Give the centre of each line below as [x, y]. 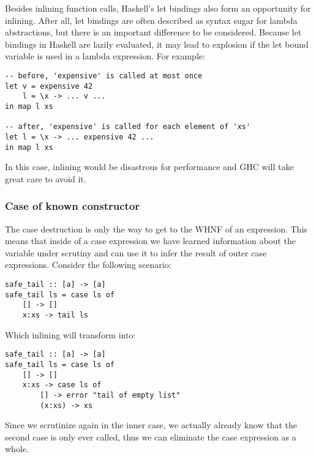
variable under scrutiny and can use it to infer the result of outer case [136, 252]
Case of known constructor [73, 206]
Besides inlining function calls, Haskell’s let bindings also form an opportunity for [158, 8]
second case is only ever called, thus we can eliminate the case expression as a [151, 437]
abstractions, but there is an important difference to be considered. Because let [153, 32]
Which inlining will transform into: [70, 334]
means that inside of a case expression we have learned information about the [150, 241]
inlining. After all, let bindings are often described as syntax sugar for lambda [151, 20]
